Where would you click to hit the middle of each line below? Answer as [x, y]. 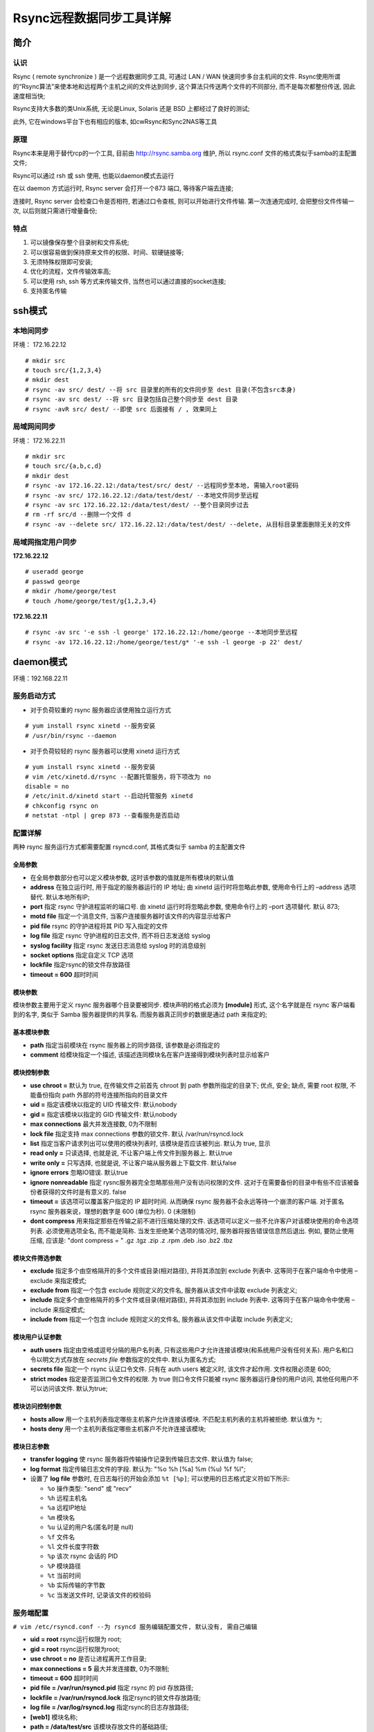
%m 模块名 [61, 1517]
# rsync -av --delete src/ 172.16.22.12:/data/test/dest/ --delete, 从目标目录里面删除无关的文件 [188, 524]
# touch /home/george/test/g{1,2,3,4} [91, 601]
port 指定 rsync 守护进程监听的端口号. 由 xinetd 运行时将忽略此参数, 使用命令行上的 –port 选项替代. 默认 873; [185, 906]
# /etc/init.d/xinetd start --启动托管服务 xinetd [109, 796]
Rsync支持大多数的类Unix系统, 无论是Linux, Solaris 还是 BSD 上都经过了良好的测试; [131, 109]
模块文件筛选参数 [37, 1258]
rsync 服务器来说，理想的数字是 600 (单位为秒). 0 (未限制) [113, 1211]
